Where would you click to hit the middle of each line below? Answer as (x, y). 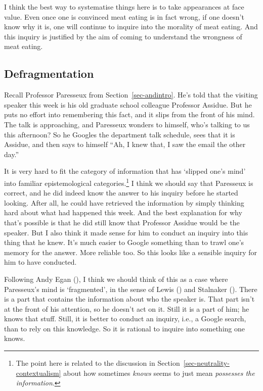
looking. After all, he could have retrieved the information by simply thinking (124, 202)
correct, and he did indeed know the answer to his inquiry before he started (121, 193)
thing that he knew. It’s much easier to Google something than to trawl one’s (124, 242)
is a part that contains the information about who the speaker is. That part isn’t (129, 299)
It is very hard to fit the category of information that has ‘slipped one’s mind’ (125, 171)
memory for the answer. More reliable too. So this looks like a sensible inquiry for (130, 252)
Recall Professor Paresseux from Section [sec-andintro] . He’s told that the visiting (131, 95)
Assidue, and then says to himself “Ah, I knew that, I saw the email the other (125, 144)
